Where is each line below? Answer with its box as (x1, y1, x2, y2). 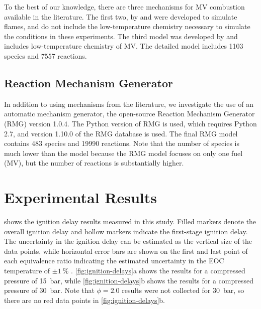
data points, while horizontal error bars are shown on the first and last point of (4, 245, 248, 256)
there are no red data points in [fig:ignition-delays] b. (4, 294, 165, 305)
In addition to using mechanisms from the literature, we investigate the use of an (4, 98, 253, 109)
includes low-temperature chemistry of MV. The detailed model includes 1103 (4, 41, 243, 51)
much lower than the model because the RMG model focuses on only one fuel (4, 147, 243, 158)
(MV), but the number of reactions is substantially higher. (4, 158, 184, 168)
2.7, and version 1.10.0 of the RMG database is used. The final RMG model (4, 128, 238, 138)
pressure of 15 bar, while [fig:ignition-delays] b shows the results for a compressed (4, 275, 253, 285)
